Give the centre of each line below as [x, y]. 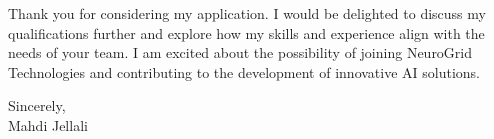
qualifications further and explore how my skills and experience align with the [246, 32]
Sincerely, [37, 105]
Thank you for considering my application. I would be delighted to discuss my [247, 13]
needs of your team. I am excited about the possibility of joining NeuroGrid [240, 52]
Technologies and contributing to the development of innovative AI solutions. [244, 71]
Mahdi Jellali [48, 124]
